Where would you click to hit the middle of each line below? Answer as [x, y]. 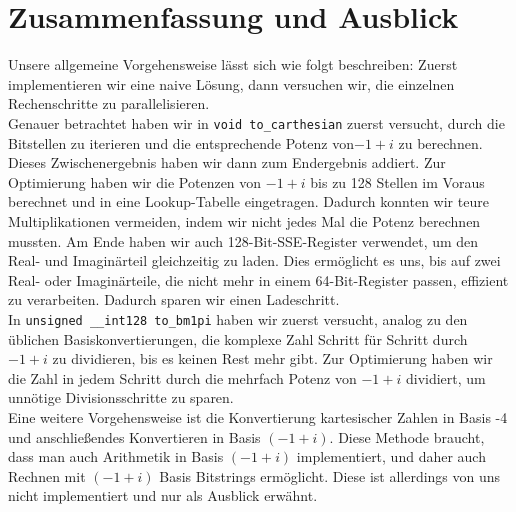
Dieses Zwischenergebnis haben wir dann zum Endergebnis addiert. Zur [227, 162]
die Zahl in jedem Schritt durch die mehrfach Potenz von [182, 377]
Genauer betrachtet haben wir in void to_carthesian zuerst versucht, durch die [256, 122]
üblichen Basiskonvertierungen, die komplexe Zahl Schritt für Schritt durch [238, 338]
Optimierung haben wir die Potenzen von [135, 181]
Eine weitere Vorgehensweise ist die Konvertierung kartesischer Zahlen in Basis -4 [258, 416]
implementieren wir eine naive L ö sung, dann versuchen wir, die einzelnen [231, 83]
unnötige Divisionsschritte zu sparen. [121, 397]
